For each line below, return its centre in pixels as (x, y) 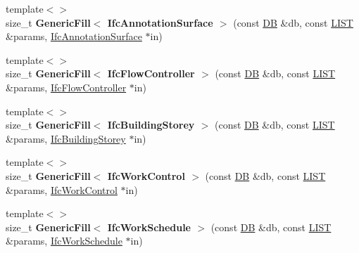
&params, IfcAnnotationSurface (74, 36)
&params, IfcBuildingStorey (66, 138)
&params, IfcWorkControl (62, 189)
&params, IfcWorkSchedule (64, 241)
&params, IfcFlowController (66, 87)
